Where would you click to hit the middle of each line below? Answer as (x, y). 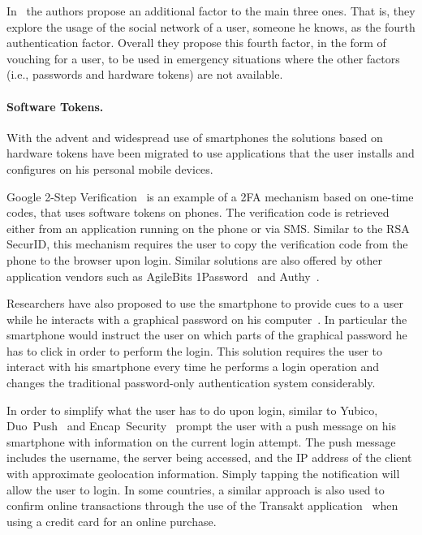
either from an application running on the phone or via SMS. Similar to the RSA (208, 228)
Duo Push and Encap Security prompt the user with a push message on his (201, 426)
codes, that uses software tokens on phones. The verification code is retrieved (198, 212)
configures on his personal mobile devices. (110, 168)
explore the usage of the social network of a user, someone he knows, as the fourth (211, 26)
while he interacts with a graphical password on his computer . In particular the (207, 319)
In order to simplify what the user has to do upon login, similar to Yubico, (192, 410)
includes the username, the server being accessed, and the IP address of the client (209, 457)
